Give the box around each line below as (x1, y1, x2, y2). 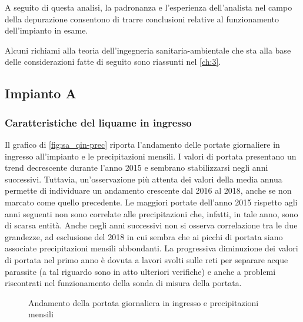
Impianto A (5, 84, 76, 102)
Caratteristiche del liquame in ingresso (5, 115, 192, 130)
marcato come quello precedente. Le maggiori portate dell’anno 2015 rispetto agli (5, 195, 298, 208)
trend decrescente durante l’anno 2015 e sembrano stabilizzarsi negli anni (5, 161, 268, 174)
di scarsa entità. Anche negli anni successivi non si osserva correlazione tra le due (5, 219, 298, 231)
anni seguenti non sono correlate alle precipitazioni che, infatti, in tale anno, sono (5, 207, 298, 220)
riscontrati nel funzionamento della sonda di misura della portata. (5, 277, 242, 289)
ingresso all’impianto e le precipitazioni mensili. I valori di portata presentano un (5, 150, 297, 162)
